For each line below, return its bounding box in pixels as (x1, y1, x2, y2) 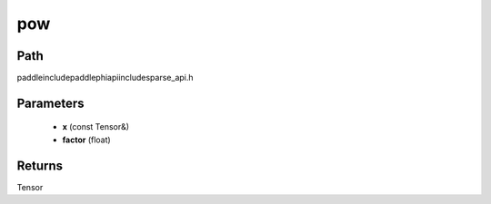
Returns (16, 158, 64, 173)
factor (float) (62, 134, 111, 145)
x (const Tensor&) (62, 121, 130, 132)
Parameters (16, 95, 85, 111)
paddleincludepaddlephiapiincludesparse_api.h (16, 73, 195, 83)
